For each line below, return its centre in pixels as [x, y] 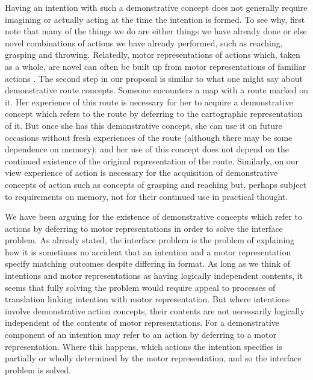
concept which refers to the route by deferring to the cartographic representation [154, 114]
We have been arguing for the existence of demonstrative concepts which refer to [153, 216]
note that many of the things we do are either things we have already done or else [156, 31]
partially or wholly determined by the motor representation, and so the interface [153, 358]
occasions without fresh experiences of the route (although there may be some [149, 137]
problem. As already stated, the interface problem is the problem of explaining [150, 240]
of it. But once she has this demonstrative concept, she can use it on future [144, 125]
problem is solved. [38, 369]
